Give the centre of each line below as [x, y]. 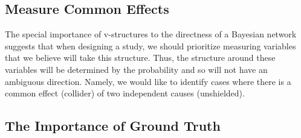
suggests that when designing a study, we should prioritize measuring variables [150, 45]
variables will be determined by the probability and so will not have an [136, 69]
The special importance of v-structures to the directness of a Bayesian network [151, 34]
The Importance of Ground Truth [113, 126]
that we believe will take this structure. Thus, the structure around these [140, 58]
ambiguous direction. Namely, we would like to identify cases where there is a [148, 81]
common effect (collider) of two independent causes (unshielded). [125, 93]
